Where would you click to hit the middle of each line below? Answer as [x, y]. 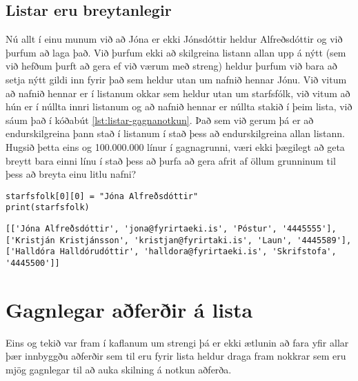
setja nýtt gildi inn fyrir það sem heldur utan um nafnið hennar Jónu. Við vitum [176, 79]
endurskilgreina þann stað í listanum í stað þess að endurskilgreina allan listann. [175, 133]
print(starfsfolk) [48, 208]
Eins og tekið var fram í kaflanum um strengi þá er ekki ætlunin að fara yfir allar [177, 342]
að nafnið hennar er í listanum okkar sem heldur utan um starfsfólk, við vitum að [178, 93]
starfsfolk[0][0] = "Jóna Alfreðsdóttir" [102, 196]
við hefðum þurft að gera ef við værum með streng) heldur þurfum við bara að [171, 66]
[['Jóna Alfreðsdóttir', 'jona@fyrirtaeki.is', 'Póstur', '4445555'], [171, 229]
